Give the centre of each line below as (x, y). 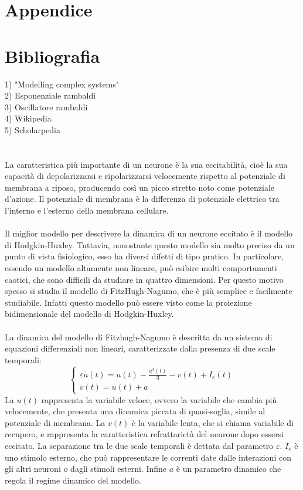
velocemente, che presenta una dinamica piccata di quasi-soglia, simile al (135, 411)
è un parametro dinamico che (229, 469)
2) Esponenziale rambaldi (50, 95)
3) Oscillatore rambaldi (46, 107)
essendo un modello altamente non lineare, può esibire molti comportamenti (141, 268)
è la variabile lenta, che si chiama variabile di (213, 422)
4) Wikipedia (28, 118)
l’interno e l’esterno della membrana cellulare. (87, 210)
